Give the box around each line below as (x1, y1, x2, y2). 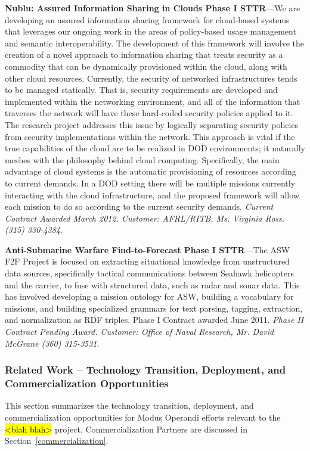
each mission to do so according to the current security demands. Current (5, 200, 274, 213)
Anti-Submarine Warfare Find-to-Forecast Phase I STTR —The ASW (5, 243, 290, 256)
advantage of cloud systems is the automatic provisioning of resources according (5, 165, 296, 178)
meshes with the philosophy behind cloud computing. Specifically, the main (5, 153, 280, 166)
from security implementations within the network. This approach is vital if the (5, 130, 295, 142)
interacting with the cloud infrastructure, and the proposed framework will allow (5, 188, 299, 201)
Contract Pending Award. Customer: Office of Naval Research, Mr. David (5, 325, 274, 338)
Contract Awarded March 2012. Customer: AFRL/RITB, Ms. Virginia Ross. (5, 211, 285, 224)
